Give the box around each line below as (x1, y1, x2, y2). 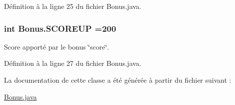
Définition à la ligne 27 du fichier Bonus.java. (4, 58, 142, 68)
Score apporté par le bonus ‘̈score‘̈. (4, 41, 109, 52)
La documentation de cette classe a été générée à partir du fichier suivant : (4, 75, 232, 85)
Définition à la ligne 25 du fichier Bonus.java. (4, 1, 142, 11)
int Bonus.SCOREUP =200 (4, 22, 116, 34)
